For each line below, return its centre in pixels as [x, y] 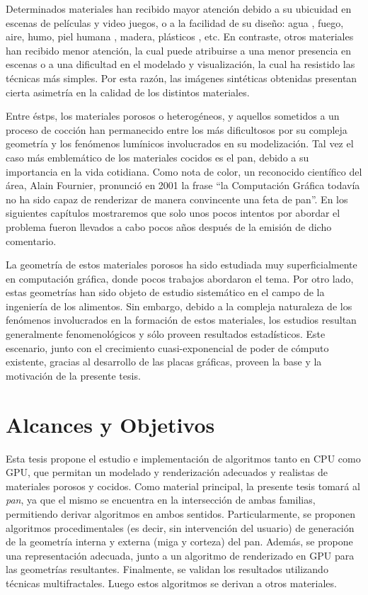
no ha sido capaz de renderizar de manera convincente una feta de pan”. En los [177, 199]
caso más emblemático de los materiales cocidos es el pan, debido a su [157, 157]
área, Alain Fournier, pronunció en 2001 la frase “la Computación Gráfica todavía [183, 185]
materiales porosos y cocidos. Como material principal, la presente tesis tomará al [183, 486]
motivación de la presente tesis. [73, 375]
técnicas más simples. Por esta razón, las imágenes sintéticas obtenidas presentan [182, 78]
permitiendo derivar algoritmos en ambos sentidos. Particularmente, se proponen [180, 513]
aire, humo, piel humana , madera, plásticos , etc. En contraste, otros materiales [180, 36]
